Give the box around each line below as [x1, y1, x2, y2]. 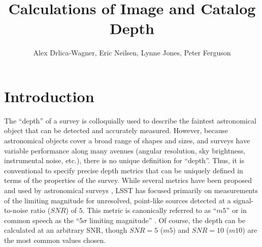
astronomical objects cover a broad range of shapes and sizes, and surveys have [4, 135, 250, 146]
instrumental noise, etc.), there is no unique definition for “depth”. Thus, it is [4, 155, 245, 166]
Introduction [4, 85, 94, 106]
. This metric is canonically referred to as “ [82, 205, 217, 215]
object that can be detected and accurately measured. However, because [4, 125, 228, 136]
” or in [226, 205, 247, 215]
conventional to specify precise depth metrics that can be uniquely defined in [4, 165, 243, 175]
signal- [233, 195, 254, 205]
